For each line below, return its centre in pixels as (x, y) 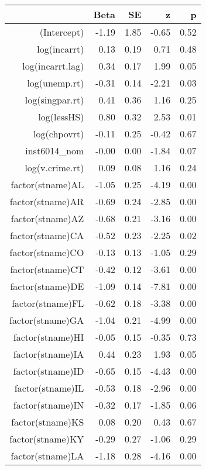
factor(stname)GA (47, 320)
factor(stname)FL (48, 303)
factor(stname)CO (47, 252)
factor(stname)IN (49, 405)
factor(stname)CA (47, 235)
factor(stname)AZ (47, 218)
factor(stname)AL (47, 184)
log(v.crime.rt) (54, 167)
